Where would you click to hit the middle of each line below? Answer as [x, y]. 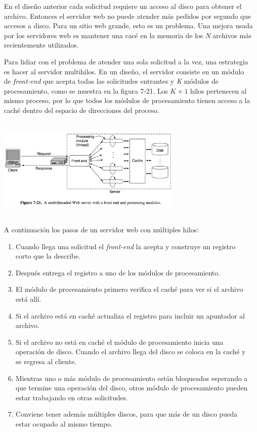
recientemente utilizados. [41, 45]
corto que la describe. [48, 256]
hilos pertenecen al [218, 90]
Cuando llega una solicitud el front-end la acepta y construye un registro [126, 246]
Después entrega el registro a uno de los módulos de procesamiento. [118, 272]
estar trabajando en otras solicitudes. [72, 397]
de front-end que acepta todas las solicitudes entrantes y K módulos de [111, 81]
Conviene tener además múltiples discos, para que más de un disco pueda [127, 414]
